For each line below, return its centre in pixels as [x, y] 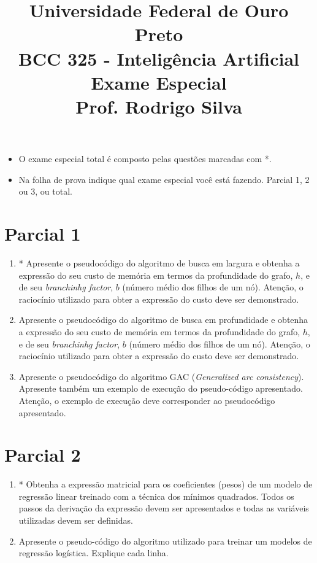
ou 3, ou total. [45, 191]
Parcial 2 [43, 455]
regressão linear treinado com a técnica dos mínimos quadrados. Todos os [156, 496]
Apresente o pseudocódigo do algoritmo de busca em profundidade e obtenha [163, 320]
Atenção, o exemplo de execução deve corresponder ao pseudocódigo [147, 400]
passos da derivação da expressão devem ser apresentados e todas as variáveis [164, 508]
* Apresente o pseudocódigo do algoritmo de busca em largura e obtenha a [159, 263]
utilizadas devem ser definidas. [76, 520]
